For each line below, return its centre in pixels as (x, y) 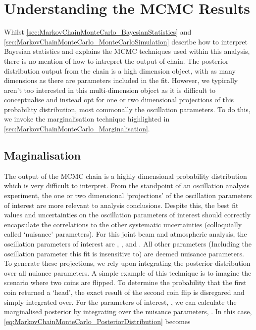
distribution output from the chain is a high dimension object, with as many (120, 70)
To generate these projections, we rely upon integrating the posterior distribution (127, 263)
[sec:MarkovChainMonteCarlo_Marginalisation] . (77, 129)
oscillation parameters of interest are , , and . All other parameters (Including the (128, 244)
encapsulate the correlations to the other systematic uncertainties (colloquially (123, 224)
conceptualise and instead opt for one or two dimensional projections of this (119, 100)
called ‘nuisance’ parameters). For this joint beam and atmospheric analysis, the (126, 234)
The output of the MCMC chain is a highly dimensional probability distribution (126, 176)
